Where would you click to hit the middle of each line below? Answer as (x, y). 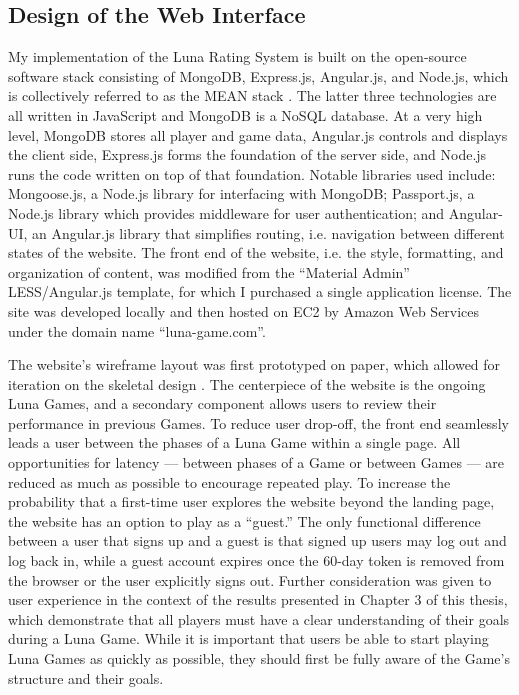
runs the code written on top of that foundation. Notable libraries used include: (252, 173)
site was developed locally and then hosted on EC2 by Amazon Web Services (244, 310)
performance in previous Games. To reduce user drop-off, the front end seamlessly (258, 422)
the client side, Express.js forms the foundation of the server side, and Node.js (247, 154)
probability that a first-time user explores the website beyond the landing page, (251, 501)
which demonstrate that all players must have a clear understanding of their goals (259, 618)
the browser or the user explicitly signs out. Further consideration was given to (250, 579)
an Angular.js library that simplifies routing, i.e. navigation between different (268, 232)
